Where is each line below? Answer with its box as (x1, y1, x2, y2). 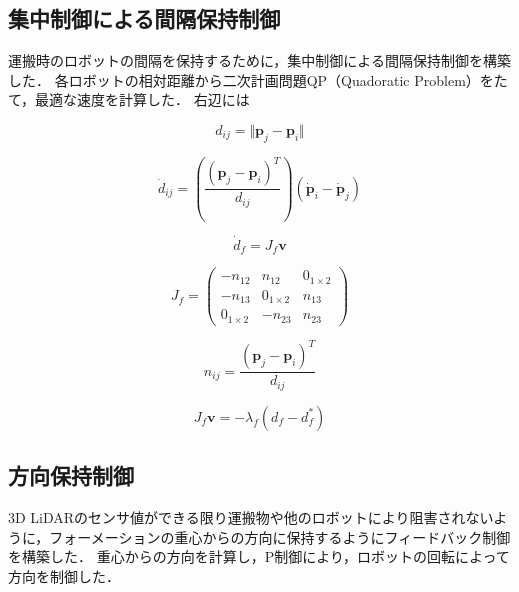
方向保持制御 (8, 460, 134, 491)
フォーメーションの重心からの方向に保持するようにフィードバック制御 (49, 526, 511, 547)
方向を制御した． (8, 565, 120, 586)
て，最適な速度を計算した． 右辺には (8, 89, 250, 110)
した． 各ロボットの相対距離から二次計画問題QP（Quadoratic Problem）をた (8, 69, 508, 90)
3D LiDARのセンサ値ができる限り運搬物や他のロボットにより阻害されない (8, 507, 494, 528)
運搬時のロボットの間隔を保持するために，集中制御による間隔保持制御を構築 (8, 50, 511, 71)
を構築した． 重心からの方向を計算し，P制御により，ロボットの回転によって (8, 546, 510, 567)
